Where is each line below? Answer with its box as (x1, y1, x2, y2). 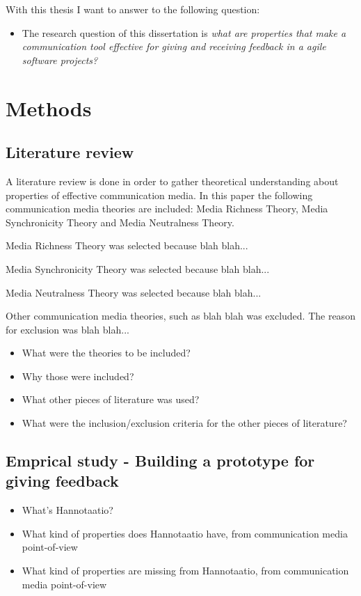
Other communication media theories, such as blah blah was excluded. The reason (6, 308, 355, 323)
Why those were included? (22, 368, 134, 383)
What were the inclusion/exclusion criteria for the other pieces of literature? (22, 416, 347, 430)
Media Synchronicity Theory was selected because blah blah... (6, 261, 270, 276)
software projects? (22, 52, 98, 67)
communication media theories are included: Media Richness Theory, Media (6, 201, 328, 216)
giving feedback (6, 470, 119, 492)
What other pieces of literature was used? (22, 392, 200, 407)
